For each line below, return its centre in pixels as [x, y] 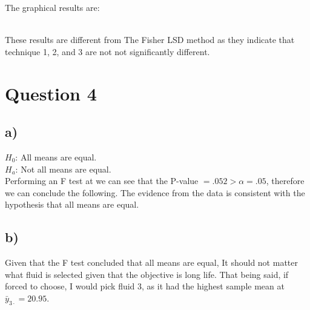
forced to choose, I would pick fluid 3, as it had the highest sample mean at [145, 286]
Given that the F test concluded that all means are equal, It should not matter [151, 262]
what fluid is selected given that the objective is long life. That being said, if [147, 274]
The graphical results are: [52, 7]
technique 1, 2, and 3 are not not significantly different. [107, 51]
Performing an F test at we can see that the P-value [102, 181]
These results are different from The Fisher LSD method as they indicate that [150, 40]
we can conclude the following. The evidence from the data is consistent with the [155, 192]
